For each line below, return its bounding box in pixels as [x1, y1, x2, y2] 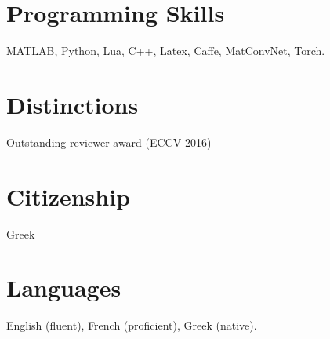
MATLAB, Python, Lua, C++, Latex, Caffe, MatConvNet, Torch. [6, 42, 325, 59]
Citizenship [6, 180, 131, 212]
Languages [6, 272, 121, 304]
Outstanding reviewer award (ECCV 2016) [6, 133, 212, 150]
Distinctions [6, 88, 139, 120]
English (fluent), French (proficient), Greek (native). [6, 317, 257, 334]
